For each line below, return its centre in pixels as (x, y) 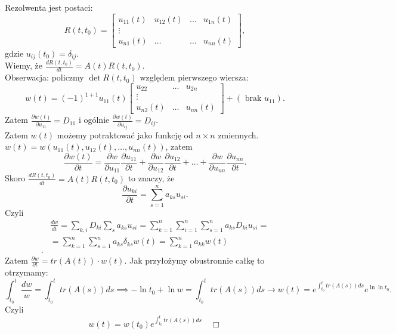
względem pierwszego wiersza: (194, 77)
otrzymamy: (27, 272)
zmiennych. (238, 134)
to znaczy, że (151, 178)
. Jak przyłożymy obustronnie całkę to (194, 260)
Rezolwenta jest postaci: (49, 7)
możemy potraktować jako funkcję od (125, 134)
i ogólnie (94, 120)
